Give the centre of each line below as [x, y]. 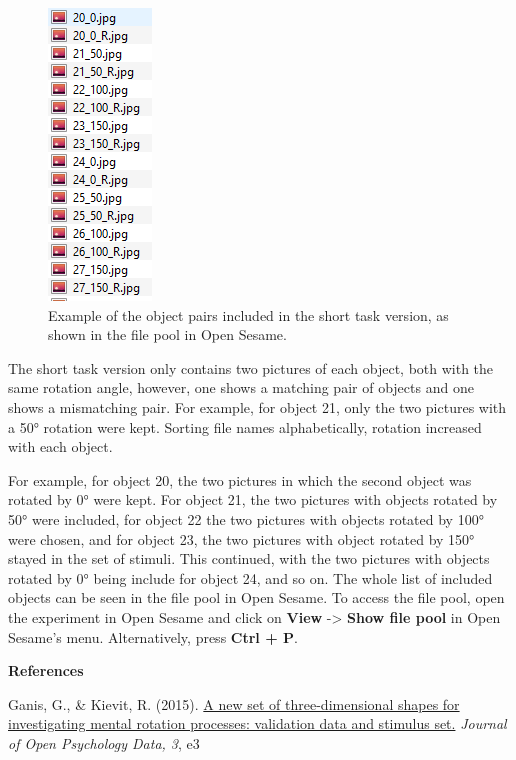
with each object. [60, 446]
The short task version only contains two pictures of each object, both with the [251, 367]
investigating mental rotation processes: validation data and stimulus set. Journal [257, 723]
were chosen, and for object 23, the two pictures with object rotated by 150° [241, 538]
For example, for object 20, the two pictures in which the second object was [240, 479]
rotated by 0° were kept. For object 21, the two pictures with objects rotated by [253, 499]
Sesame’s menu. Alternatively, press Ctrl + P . [153, 636]
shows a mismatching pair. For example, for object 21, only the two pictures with [257, 406]
